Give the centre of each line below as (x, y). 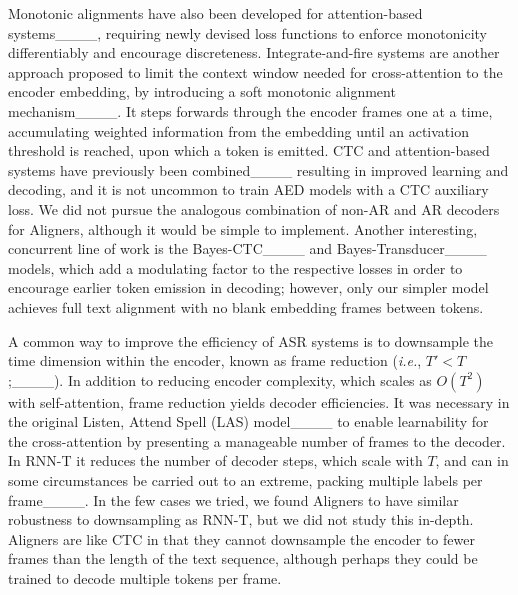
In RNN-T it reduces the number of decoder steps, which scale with (215, 460)
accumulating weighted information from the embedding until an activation (238, 130)
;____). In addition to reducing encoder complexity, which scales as (220, 379)
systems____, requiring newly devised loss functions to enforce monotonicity (247, 32)
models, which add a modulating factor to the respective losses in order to (235, 267)
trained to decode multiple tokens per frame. (145, 578)
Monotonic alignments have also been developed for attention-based (215, 13)
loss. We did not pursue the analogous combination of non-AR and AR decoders (254, 208)
